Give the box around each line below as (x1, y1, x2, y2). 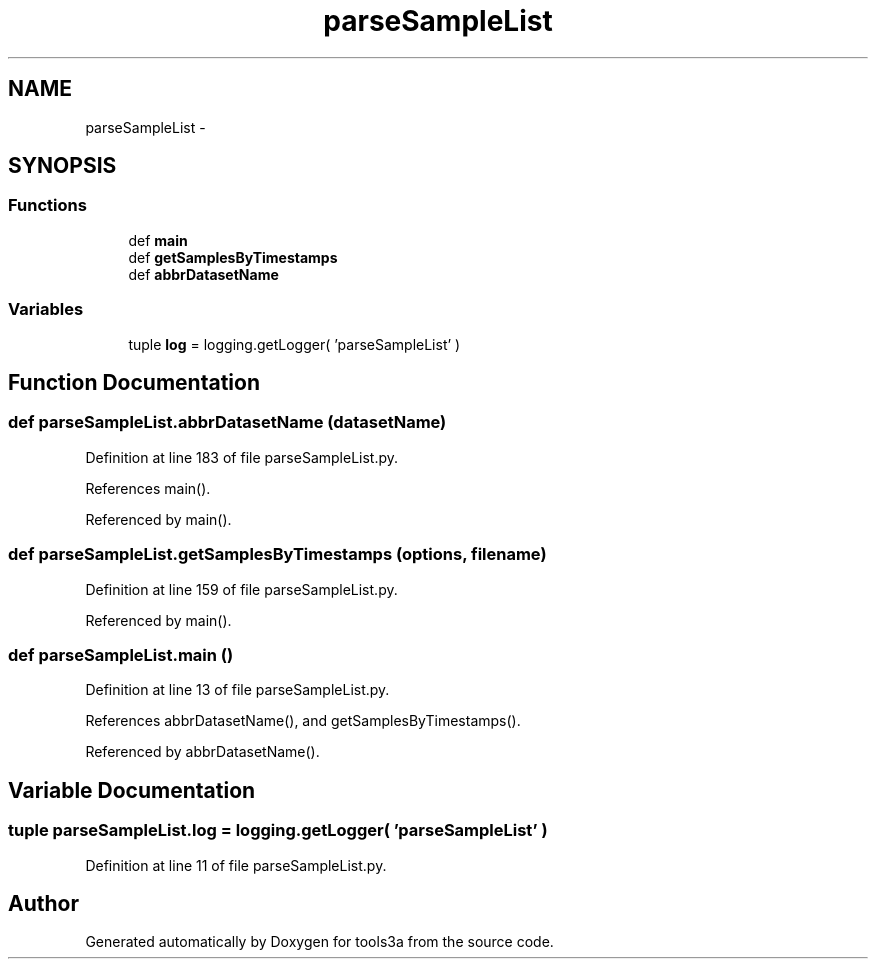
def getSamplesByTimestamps (128, 248, 338, 266)
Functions (8, 195, 87, 216)
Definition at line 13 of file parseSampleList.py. (85, 681, 390, 699)
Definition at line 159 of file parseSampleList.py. (85, 580, 398, 598)
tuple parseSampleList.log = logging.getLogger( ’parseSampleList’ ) (8, 820, 548, 841)
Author (8, 890, 79, 916)
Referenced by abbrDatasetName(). (85, 743, 320, 761)
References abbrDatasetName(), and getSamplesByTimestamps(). (85, 712, 521, 730)
